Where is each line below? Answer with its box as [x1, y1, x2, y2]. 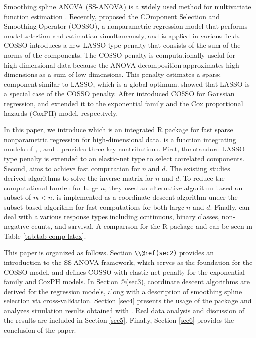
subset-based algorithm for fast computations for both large [4, 201, 184, 212]
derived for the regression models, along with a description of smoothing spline [4, 286, 242, 296]
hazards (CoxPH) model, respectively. [4, 108, 118, 118]
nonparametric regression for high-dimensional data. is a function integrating [4, 134, 236, 144]
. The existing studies [165, 163, 230, 173]
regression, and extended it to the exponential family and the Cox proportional [4, 98, 243, 108]
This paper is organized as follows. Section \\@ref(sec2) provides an [4, 247, 214, 258]
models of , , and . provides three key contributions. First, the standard [4, 144, 220, 154]
